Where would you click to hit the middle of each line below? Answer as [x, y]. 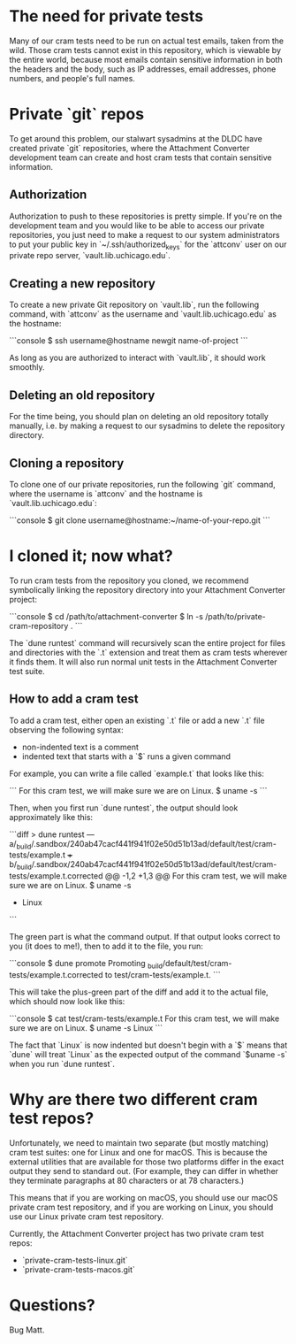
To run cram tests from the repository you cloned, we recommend [129, 580]
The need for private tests [106, 16]
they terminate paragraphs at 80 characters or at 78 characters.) [127, 1180]
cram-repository [39, 626]
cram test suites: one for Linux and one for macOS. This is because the [138, 1152]
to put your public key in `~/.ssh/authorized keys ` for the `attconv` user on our [148, 245]
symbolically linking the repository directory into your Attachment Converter [147, 589]
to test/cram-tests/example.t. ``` [163, 975]
